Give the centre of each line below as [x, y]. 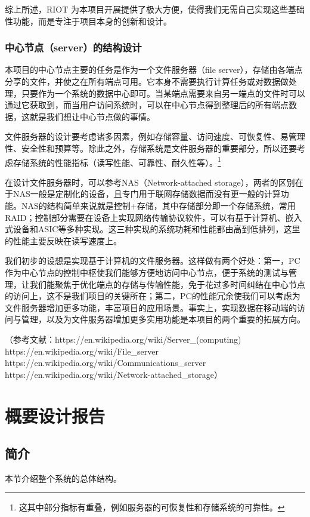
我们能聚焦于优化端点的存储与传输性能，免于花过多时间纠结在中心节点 [167, 284]
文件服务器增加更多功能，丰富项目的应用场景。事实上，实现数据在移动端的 [151, 307]
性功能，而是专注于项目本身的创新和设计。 [88, 21]
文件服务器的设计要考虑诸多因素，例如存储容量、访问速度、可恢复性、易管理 [155, 136]
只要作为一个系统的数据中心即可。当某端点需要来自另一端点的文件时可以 [163, 93]
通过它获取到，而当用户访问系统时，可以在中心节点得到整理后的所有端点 [147, 105]
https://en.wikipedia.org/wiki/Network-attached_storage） [114, 374]
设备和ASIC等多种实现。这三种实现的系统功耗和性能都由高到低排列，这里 [156, 229]
